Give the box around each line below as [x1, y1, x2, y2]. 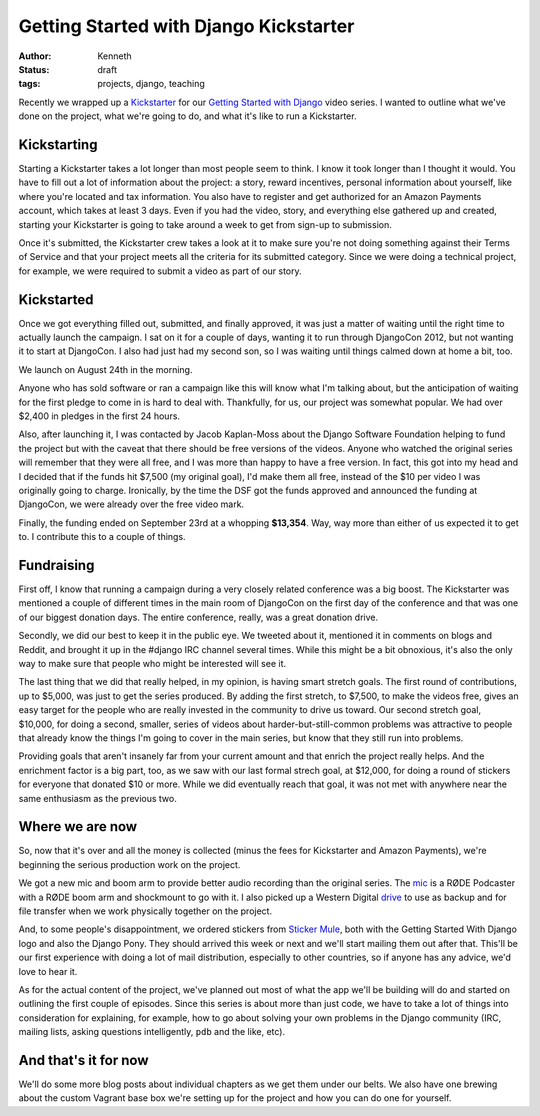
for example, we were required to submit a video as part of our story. [18, 265, 302, 277]
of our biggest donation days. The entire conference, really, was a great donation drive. [18, 611, 379, 623]
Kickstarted [18, 291, 94, 308]
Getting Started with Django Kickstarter [18, 15, 355, 37]
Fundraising [18, 556, 95, 574]
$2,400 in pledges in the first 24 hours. [18, 410, 180, 422]
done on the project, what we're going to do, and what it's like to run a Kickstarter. [18, 110, 357, 122]
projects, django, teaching [97, 78, 205, 90]
